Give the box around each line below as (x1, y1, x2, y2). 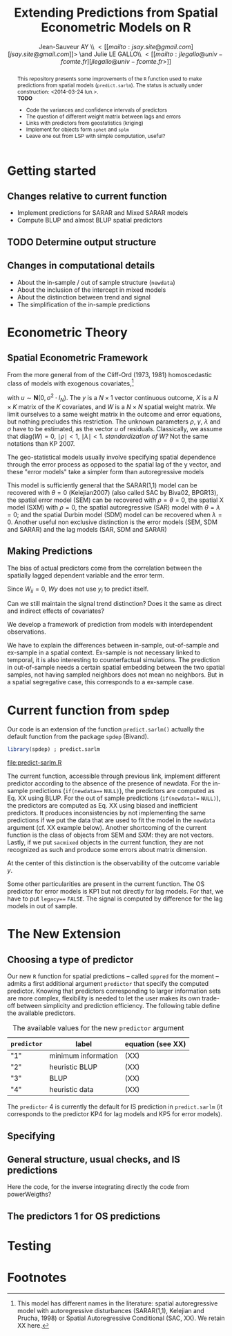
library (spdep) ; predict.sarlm (7, 746, 100, 753)
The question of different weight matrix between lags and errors (26, 112, 181, 120)
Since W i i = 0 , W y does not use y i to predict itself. (7, 584, 149, 594)
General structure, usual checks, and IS (7, 1153, 181, 1165)
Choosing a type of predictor (7, 953, 134, 965)
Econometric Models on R (41, 19, 191, 35)
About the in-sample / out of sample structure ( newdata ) (17, 278, 175, 286)
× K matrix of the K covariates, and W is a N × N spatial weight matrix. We (7, 402, 216, 410)
